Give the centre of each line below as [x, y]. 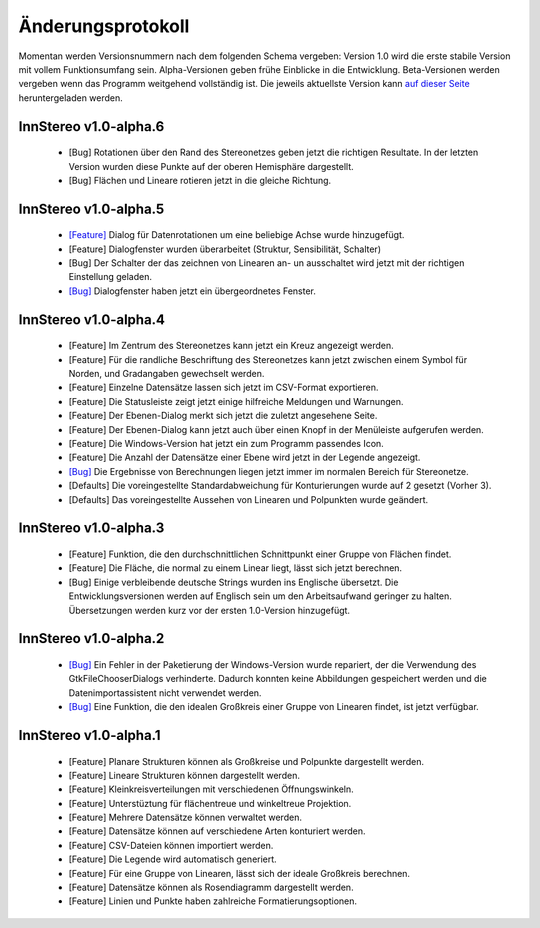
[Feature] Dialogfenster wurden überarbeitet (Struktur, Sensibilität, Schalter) [225, 249]
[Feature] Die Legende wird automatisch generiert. [172, 859]
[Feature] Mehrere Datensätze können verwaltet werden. [185, 817]
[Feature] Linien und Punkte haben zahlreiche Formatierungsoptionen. [213, 901]
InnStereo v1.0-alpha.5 [91, 208]
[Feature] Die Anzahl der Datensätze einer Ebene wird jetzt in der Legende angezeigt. [244, 457]
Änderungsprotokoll [104, 26]
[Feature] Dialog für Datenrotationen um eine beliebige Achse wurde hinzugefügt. [236, 235]
